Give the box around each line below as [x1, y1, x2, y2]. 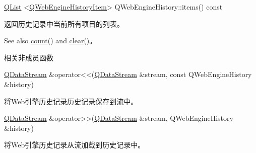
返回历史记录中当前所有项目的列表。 [4, 18, 124, 29]
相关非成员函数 [4, 52, 53, 62]
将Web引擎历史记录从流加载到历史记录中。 [4, 139, 145, 150]
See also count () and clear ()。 [4, 35, 97, 46]
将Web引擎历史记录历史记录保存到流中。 [4, 96, 138, 106]
